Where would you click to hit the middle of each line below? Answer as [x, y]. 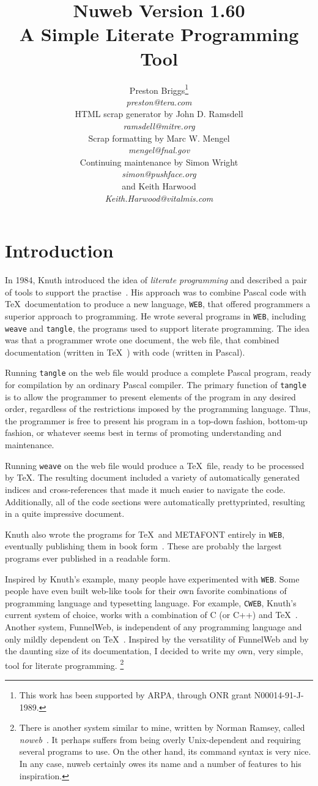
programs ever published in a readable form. [88, 558]
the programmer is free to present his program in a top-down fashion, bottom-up [156, 420]
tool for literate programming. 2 [65, 664]
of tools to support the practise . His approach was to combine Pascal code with [156, 292]
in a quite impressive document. [65, 513]
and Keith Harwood [159, 185]
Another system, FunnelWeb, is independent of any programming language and [153, 627]
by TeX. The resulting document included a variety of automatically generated [153, 477]
